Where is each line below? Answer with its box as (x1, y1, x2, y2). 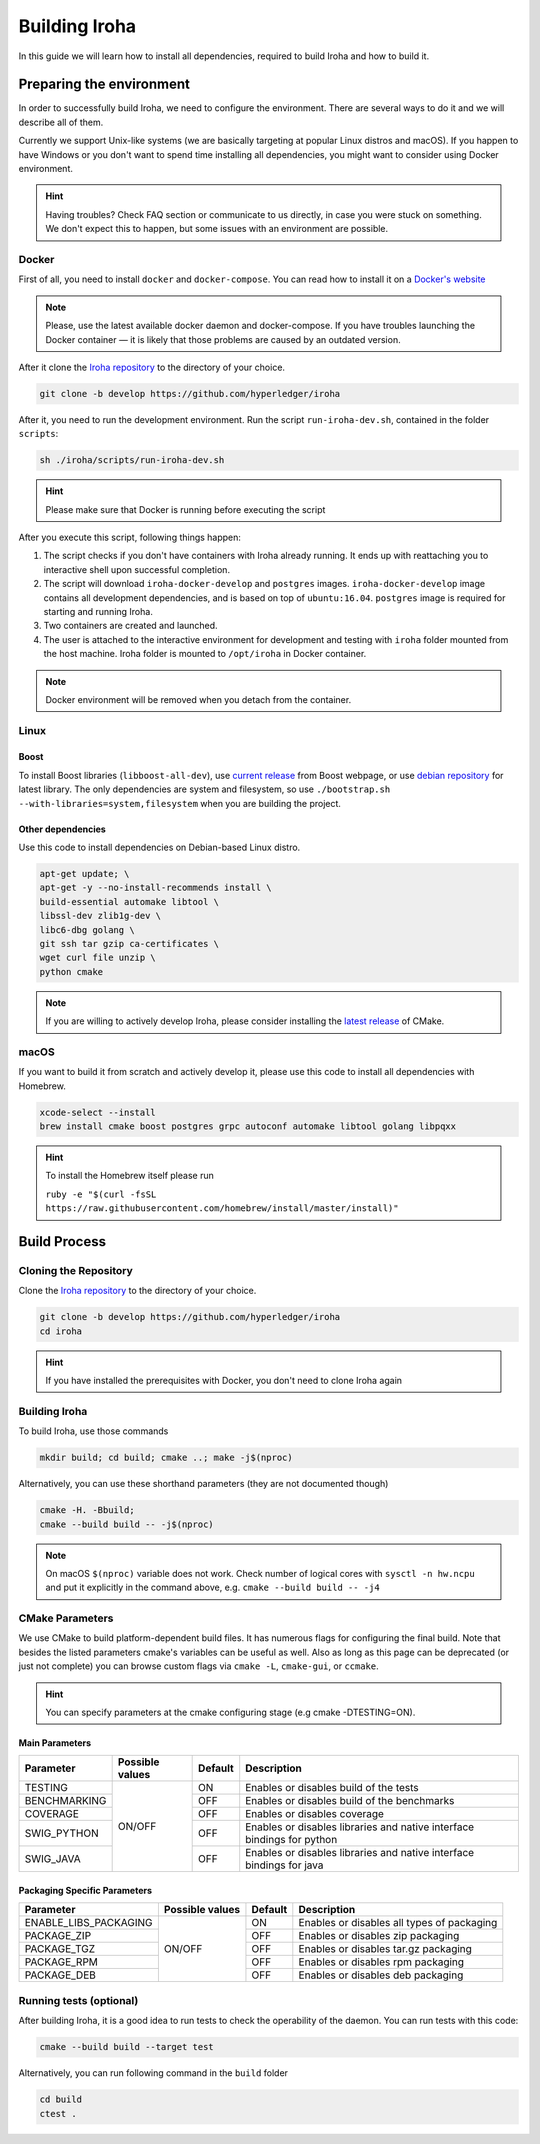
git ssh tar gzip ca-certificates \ (39, 938, 220, 949)
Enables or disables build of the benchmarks (245, 1794, 455, 1808)
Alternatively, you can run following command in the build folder (18, 2067, 289, 2079)
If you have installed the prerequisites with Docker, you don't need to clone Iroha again (45, 1375, 403, 1387)
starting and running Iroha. (43, 605, 154, 617)
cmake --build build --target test (39, 2041, 214, 2053)
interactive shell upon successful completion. (43, 563, 230, 575)
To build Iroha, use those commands (18, 1425, 169, 1437)
